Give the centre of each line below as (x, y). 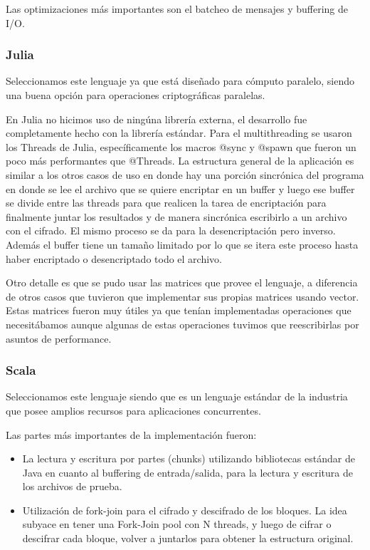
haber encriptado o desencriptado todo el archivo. (114, 258)
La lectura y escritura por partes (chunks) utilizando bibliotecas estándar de (189, 458)
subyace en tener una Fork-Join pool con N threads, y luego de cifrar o (177, 524)
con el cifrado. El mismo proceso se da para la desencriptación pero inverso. (171, 230)
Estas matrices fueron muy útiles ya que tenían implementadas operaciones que (179, 310)
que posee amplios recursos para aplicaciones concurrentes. (133, 410)
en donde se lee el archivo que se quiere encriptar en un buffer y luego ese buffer (180, 188)
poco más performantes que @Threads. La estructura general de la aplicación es (180, 161)
